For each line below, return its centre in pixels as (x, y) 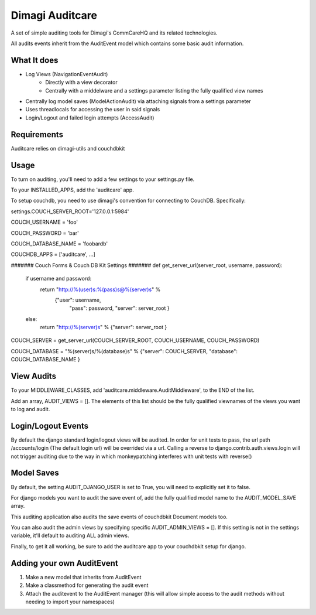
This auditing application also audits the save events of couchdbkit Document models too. (119, 517)
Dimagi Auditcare (54, 15)
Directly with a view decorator (81, 83)
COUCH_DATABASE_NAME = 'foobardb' (59, 244)
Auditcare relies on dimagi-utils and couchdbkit (68, 148)
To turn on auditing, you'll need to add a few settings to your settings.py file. (103, 179)
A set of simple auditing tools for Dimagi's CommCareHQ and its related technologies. (114, 33)
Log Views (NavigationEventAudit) (67, 74)
